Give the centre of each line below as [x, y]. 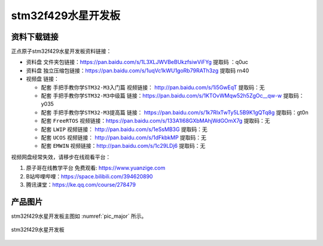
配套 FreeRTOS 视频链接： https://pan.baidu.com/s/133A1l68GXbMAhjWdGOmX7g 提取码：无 [156, 121]
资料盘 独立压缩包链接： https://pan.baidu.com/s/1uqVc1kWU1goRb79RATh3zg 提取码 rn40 [138, 70]
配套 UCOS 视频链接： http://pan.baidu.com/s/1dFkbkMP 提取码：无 [124, 137]
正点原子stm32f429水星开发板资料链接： [61, 51]
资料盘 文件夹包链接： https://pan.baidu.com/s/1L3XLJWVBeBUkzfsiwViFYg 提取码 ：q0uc [137, 62]
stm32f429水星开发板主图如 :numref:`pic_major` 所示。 [79, 216]
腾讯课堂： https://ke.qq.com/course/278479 [81, 184]
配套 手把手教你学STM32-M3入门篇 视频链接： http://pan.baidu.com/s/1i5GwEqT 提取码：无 [153, 87]
